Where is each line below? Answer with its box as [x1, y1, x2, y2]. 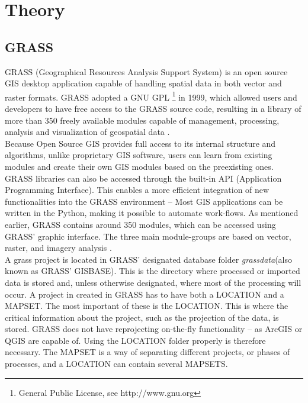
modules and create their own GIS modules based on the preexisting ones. [5, 160, 274, 172]
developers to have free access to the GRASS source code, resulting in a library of [5, 102, 301, 115]
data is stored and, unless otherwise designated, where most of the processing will [5, 276, 301, 288]
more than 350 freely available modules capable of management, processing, [5, 114, 280, 126]
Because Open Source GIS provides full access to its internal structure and [5, 137, 276, 149]
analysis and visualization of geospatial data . [5, 125, 170, 138]
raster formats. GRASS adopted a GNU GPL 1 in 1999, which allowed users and [5, 89, 297, 103]
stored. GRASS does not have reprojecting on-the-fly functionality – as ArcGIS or [5, 323, 303, 335]
